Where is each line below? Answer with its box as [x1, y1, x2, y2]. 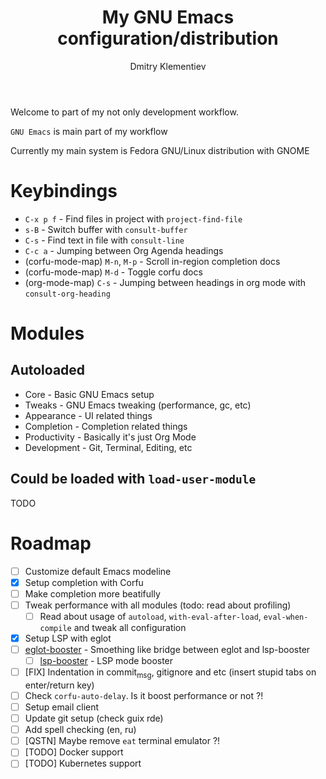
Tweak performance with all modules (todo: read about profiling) [24, 599, 292, 611]
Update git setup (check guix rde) [24, 712, 164, 725]
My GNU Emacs [101, 6, 235, 29]
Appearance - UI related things [24, 409, 153, 421]
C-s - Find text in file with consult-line [24, 234, 185, 246]
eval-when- [263, 612, 309, 622]
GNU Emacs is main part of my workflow [10, 125, 168, 137]
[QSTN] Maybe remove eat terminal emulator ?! [24, 735, 221, 747]
